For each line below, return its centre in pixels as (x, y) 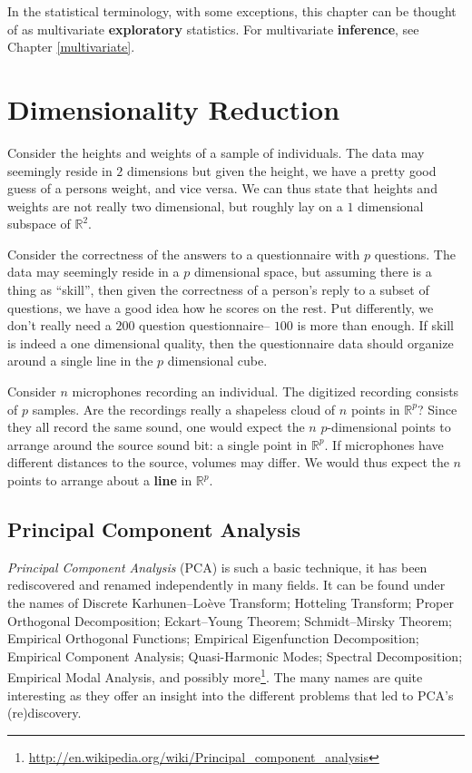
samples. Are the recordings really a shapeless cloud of (184, 409)
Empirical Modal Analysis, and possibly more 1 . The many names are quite (215, 676)
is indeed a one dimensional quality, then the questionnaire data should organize (231, 342)
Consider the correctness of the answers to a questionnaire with (184, 254)
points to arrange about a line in (100, 480)
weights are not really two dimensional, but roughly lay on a (175, 205)
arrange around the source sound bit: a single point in (157, 444)
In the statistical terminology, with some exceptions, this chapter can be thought (232, 11)
